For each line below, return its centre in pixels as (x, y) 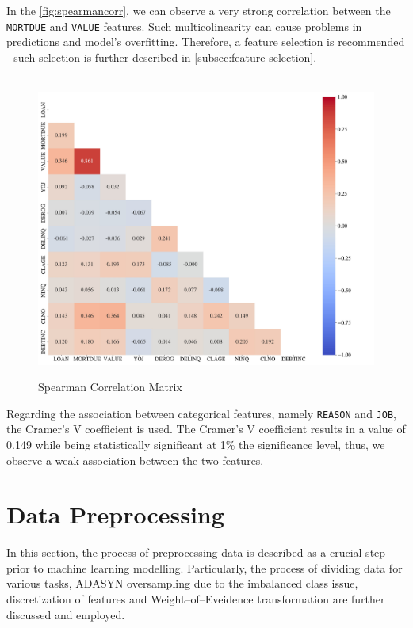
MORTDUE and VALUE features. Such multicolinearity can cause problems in (184, 26)
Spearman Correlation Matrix (110, 387)
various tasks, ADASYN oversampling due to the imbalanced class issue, (182, 583)
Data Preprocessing (115, 514)
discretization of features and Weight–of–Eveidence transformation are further (196, 599)
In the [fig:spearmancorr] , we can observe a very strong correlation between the (199, 10)
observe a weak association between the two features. (135, 460)
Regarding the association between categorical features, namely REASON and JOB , (201, 413)
